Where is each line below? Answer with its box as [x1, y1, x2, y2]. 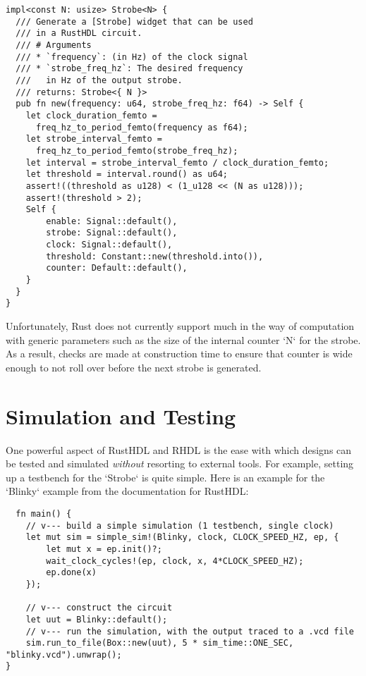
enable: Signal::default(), [46, 216, 178, 226]
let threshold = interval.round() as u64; [25, 169, 228, 180]
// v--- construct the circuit [25, 603, 173, 613]
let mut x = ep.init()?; [46, 543, 162, 554]
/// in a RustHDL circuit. [16, 28, 142, 39]
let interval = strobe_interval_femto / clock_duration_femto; [25, 157, 329, 168]
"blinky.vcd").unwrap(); [6, 649, 122, 660]
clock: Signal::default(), [46, 240, 173, 250]
